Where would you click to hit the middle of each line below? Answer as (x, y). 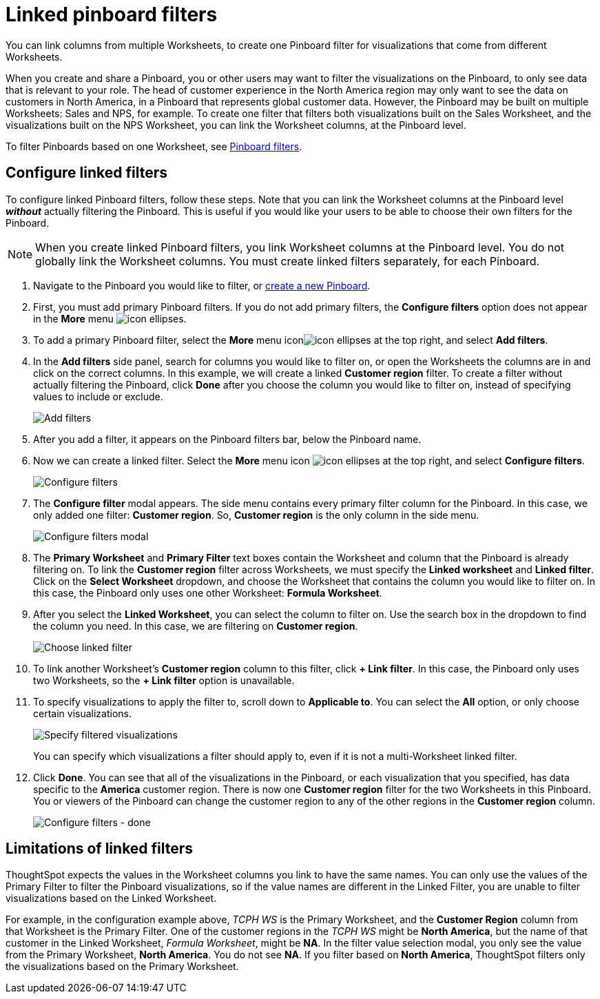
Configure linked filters (86, 173)
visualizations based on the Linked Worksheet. (111, 898)
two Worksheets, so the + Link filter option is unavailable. (164, 680)
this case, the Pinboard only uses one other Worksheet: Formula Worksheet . (208, 593)
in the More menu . (110, 318)
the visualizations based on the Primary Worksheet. (122, 967)
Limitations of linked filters (100, 849)
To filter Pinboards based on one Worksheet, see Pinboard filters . (154, 146)
